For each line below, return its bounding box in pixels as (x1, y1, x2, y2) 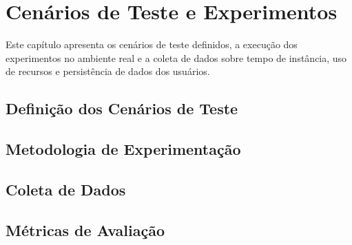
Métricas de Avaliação (6, 219, 165, 240)
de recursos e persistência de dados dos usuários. (6, 64, 210, 78)
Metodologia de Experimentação (6, 138, 241, 160)
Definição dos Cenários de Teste (6, 98, 238, 119)
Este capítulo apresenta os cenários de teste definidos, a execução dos (6, 37, 298, 52)
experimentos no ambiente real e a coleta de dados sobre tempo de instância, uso (6, 50, 347, 65)
